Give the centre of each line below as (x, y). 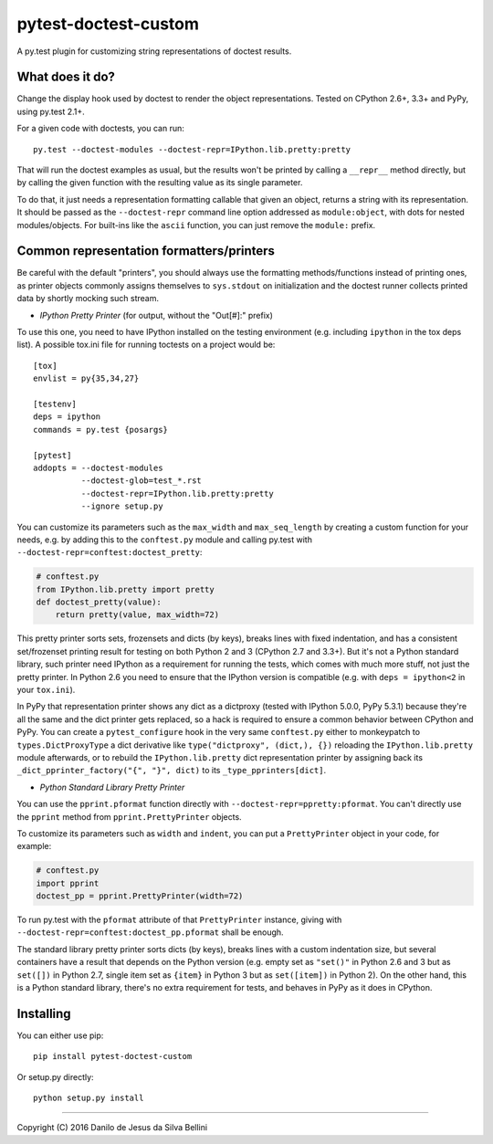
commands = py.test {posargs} (101, 430)
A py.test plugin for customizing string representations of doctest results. (154, 51)
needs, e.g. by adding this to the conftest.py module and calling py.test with (164, 540)
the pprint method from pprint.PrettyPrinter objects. (129, 816)
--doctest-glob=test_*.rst (142, 481)
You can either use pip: (60, 1035)
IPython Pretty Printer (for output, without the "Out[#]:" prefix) (157, 315)
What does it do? (66, 77)
